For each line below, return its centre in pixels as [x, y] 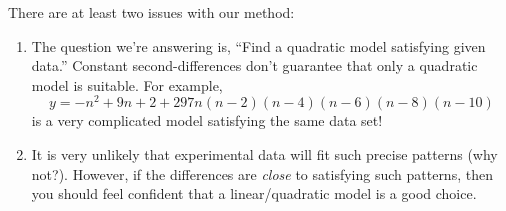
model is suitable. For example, [127, 84]
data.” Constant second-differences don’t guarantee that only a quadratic [254, 65]
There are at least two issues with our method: [151, 12]
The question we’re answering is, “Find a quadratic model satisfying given [258, 45]
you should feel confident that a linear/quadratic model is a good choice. [254, 193]
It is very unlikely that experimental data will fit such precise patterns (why [264, 154]
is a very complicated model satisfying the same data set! [207, 120]
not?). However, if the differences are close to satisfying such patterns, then [262, 173]
